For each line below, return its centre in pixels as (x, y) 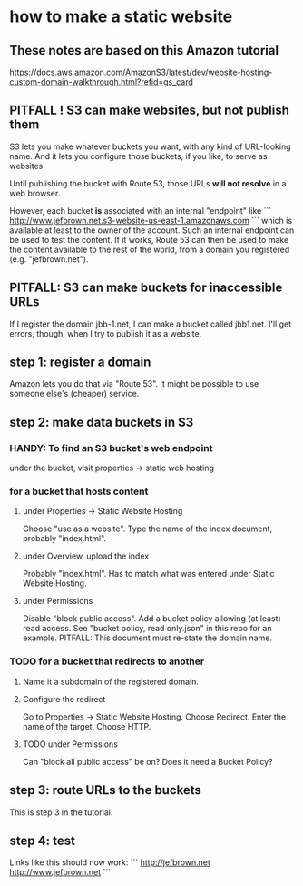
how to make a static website (121, 17)
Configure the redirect (64, 699)
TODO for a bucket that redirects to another (107, 661)
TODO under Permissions (70, 744)
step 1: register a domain (80, 362)
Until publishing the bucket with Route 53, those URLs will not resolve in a (148, 183)
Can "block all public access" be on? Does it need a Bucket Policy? (148, 761)
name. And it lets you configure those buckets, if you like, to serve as (138, 156)
